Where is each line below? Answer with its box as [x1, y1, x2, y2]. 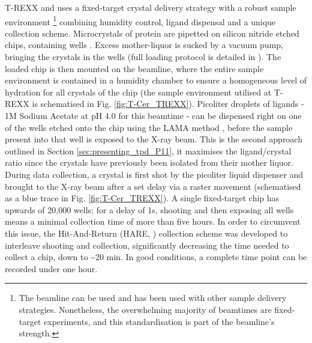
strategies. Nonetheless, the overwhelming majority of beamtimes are [19, 303, 272, 315]
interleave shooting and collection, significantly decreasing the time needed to [5, 238, 289, 251]
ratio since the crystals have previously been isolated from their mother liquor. [5, 156, 293, 169]
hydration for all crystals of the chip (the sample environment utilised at [5, 85, 272, 98]
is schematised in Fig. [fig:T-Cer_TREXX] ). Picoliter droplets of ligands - [32, 97, 304, 110]
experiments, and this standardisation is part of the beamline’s [44, 315, 275, 327]
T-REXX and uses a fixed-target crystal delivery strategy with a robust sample [5, 1, 296, 13]
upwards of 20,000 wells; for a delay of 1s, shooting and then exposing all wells [5, 203, 294, 216]
